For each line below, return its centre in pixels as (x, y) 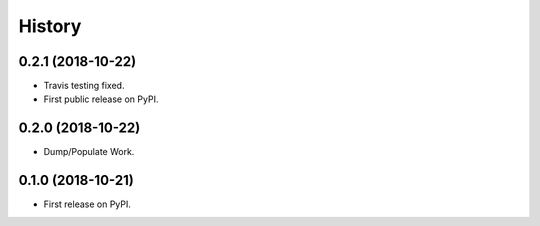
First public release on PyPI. (101, 99)
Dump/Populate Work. (89, 152)
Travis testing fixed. (84, 86)
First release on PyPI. (87, 204)
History (50, 26)
